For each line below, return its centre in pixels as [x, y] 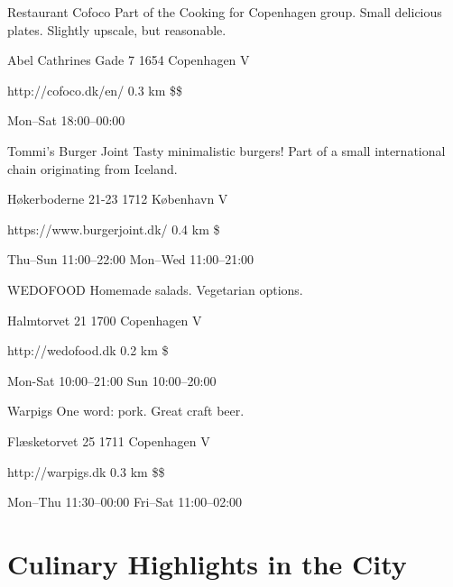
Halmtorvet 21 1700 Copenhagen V [105, 320]
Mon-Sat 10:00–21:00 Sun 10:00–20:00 [112, 380]
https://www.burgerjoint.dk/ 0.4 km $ [114, 229]
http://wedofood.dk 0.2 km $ [88, 350]
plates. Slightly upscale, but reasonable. [117, 29]
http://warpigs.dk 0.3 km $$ [86, 471]
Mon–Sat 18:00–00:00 [66, 120]
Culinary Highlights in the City [207, 563]
